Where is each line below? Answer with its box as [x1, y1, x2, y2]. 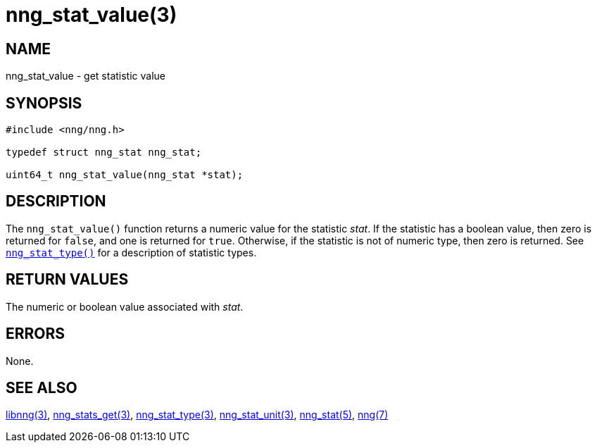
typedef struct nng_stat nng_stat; [6, 147, 202, 158]
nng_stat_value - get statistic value [6, 70, 166, 82]
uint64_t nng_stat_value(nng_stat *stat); [6, 169, 244, 181]
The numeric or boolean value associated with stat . [6, 300, 244, 313]
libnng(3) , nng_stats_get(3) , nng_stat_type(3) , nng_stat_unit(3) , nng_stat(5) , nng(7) [6, 409, 389, 421]
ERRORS [6, 325, 65, 343]
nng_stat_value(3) [6, 3, 177, 27]
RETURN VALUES [6, 270, 129, 289]
